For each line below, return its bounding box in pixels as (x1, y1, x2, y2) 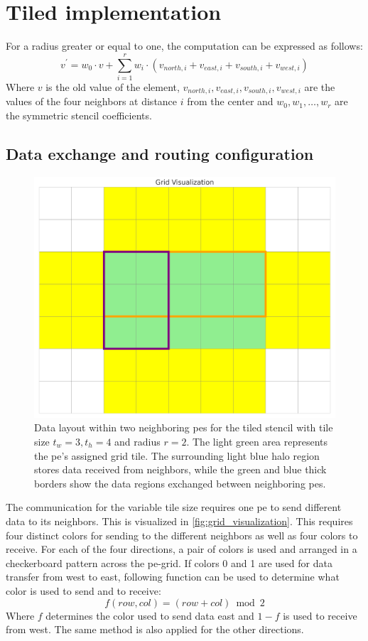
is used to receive (283, 608, 357, 623)
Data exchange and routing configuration (6, 142, 314, 164)
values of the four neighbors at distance (6, 94, 178, 109)
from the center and (187, 94, 274, 109)
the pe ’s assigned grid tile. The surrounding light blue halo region (34, 448, 320, 463)
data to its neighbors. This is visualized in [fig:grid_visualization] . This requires (6, 513, 353, 528)
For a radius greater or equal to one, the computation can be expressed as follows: (6, 38, 363, 53)
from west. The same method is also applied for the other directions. (6, 622, 304, 637)
